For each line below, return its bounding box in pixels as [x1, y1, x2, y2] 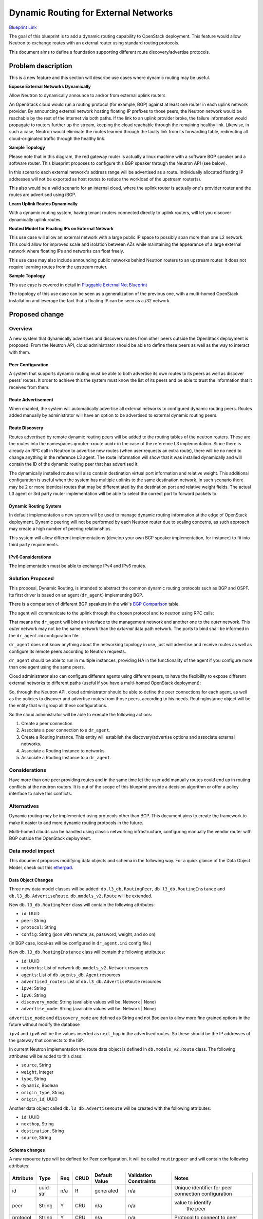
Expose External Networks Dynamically [9, 83, 91, 90]
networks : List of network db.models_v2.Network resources [21, 965, 149, 971]
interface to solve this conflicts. [9, 790, 73, 796]
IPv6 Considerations [9, 554, 51, 560]
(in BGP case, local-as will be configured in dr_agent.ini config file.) [9, 940, 152, 946]
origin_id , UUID [21, 1096, 58, 1102]
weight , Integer [21, 1069, 54, 1075]
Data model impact [9, 847, 55, 854]
